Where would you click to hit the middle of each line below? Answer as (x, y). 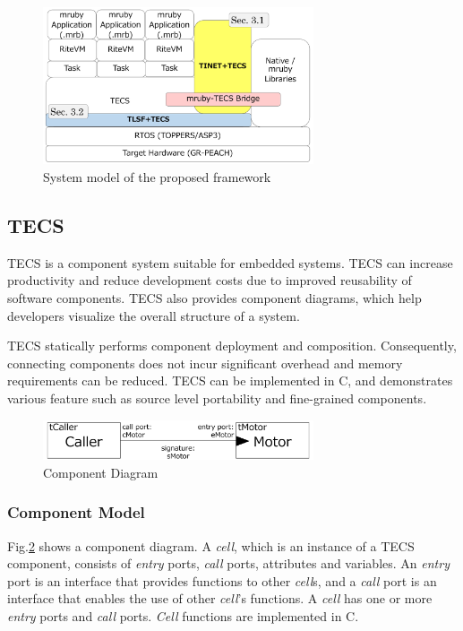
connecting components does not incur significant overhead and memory (205, 363)
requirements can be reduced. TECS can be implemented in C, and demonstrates (230, 380)
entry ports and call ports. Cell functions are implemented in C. (183, 615)
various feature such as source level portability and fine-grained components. (217, 398)
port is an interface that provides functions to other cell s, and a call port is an (222, 580)
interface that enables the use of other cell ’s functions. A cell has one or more (220, 598)
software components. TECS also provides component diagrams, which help (214, 297)
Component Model (76, 512)
